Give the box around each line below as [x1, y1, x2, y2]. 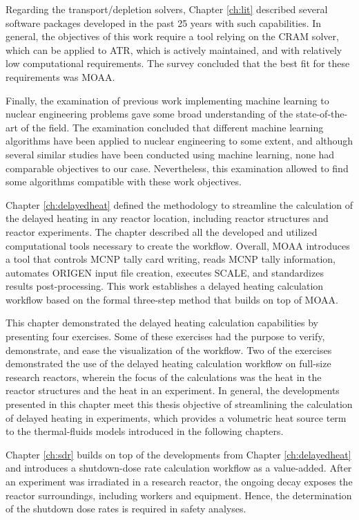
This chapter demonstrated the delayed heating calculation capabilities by [6, 315, 318, 330]
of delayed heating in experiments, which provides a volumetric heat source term [6, 410, 347, 425]
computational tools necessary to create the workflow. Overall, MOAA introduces [6, 238, 350, 252]
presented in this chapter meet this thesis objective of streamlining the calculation [6, 397, 353, 411]
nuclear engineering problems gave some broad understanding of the [6, 106, 293, 121]
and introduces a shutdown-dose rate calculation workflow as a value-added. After [6, 461, 352, 475]
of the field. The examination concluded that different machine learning [21, 120, 324, 134]
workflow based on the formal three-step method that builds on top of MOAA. [6, 292, 338, 306]
